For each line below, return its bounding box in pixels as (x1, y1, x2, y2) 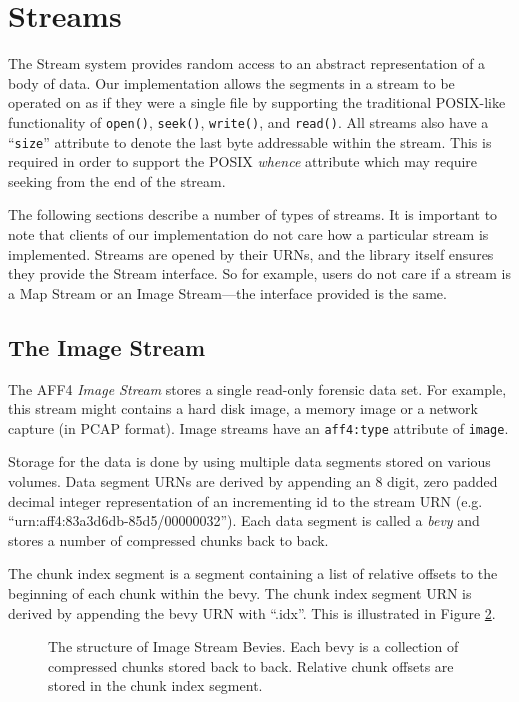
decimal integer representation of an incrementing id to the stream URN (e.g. (8, 490, 483, 511)
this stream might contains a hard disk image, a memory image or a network (8, 398, 478, 419)
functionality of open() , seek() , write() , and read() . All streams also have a (8, 111, 489, 132)
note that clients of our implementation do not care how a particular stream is (8, 224, 489, 244)
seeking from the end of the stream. (8, 170, 226, 191)
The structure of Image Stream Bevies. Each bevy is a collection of (48, 636, 459, 657)
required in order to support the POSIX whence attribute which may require (8, 151, 478, 172)
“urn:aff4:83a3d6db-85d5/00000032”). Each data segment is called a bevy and (8, 510, 480, 531)
